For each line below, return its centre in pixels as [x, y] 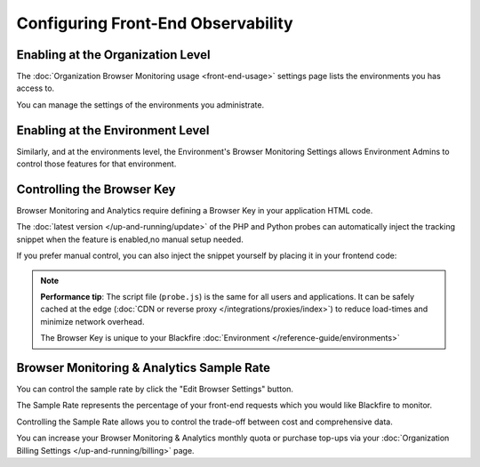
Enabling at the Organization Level [113, 55]
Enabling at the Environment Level [113, 130]
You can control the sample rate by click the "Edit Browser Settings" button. [155, 389]
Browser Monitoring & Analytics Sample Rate [144, 368]
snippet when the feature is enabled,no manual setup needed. [130, 239]
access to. [36, 88]
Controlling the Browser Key [96, 189]
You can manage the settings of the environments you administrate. [140, 105]
